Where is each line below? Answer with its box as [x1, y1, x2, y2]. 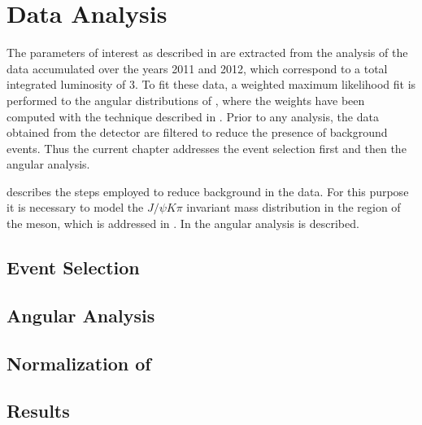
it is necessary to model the [7, 199, 144, 216]
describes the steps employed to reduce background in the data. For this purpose [7, 182, 409, 199]
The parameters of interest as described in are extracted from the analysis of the [7, 44, 408, 61]
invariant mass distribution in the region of [186, 199, 401, 216]
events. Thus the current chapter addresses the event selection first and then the [7, 139, 407, 156]
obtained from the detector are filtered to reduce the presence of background [7, 124, 388, 141]
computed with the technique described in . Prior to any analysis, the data [7, 107, 379, 125]
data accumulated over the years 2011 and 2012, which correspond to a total [7, 59, 388, 77]
